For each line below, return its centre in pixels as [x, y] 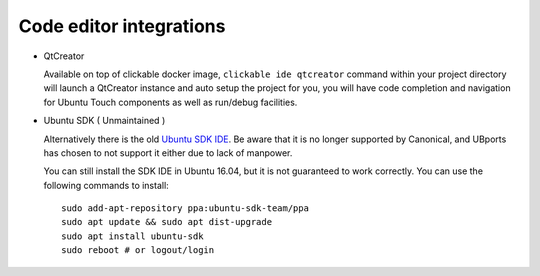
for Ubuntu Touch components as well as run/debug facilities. [170, 102]
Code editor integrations [122, 26]
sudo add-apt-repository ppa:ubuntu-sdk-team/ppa [185, 208]
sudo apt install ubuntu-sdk [132, 236]
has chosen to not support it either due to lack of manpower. [168, 152]
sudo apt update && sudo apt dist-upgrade [167, 222]
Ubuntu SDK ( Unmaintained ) [104, 121]
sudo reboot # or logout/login [138, 250]
